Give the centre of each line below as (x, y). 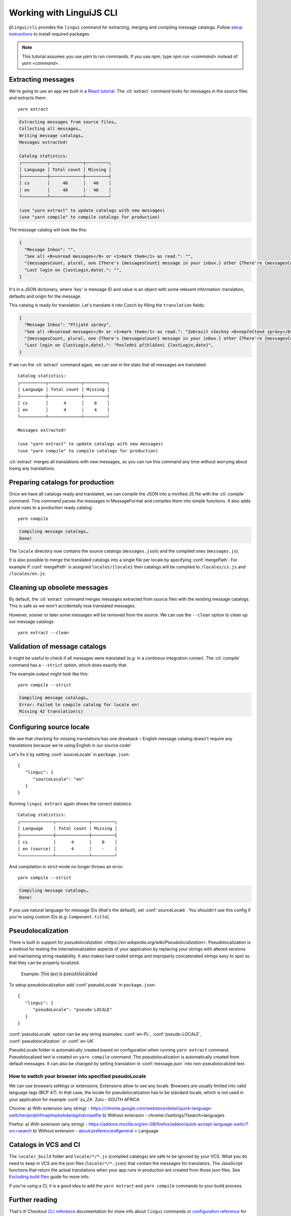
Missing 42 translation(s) (51, 712)
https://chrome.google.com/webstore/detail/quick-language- (152, 1109)
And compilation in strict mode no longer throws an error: (66, 867)
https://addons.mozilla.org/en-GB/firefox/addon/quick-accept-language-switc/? (168, 1124)
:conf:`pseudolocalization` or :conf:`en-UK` (52, 1041)
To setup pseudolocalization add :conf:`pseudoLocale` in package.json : (82, 985)
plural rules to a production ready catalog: (51, 508)
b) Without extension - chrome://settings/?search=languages (163, 1115)
